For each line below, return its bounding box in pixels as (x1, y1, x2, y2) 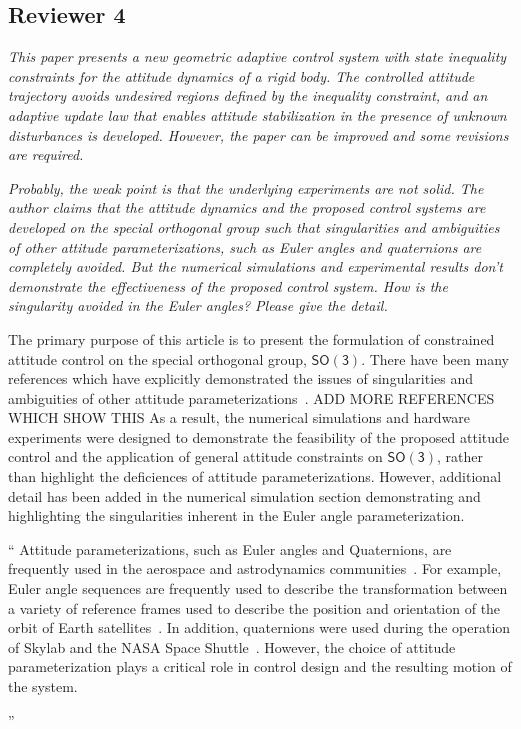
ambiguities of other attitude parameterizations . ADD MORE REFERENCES (8, 387, 495, 408)
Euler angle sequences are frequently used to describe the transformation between (8, 578, 508, 599)
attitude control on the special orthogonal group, (8, 348, 307, 369)
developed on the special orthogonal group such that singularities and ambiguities (8, 216, 500, 237)
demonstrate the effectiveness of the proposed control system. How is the (8, 275, 448, 296)
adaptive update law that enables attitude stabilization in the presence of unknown (8, 104, 507, 125)
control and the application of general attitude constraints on (8, 446, 383, 467)
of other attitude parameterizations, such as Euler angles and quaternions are (8, 236, 482, 257)
